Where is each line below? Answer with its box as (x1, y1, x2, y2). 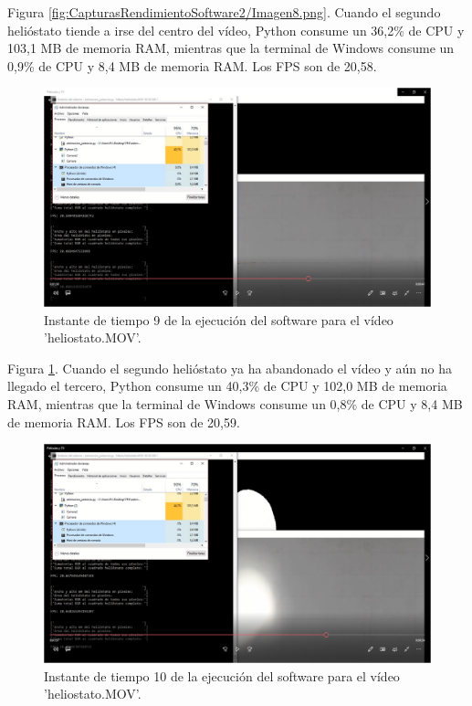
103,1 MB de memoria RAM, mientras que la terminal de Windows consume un (7, 38, 455, 58)
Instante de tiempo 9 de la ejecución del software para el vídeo (44, 310, 393, 329)
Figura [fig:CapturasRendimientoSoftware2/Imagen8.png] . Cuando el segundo (7, 3, 441, 21)
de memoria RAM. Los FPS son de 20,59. (7, 412, 240, 431)
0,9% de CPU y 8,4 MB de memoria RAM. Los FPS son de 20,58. (7, 56, 377, 75)
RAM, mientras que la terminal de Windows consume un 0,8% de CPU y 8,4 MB (7, 395, 463, 414)
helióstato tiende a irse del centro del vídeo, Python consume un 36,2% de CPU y (7, 20, 465, 39)
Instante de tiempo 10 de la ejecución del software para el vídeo (44, 666, 400, 685)
